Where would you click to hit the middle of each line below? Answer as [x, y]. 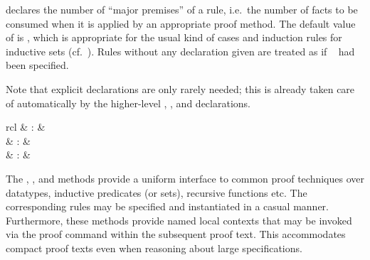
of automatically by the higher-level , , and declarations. [128, 103]
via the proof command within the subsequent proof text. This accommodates [176, 234]
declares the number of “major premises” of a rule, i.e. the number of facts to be [182, 9]
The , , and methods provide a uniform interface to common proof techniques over [185, 178]
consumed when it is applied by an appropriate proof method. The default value [181, 23]
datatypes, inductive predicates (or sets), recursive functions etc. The [157, 192]
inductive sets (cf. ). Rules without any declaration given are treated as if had [180, 51]
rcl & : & [26, 127]
